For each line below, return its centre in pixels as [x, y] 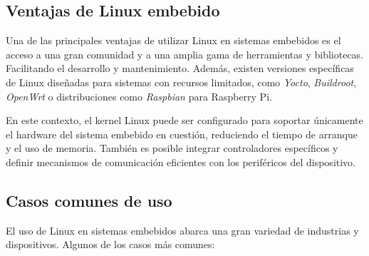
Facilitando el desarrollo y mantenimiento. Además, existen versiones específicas [180, 68]
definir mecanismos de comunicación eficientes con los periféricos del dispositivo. [181, 162]
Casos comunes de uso [89, 200]
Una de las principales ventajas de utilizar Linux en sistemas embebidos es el [173, 40]
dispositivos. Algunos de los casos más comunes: [110, 244]
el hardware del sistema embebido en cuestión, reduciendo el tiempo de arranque [182, 134]
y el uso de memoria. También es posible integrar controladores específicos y [172, 148]
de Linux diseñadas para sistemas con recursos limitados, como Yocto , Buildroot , [181, 82]
